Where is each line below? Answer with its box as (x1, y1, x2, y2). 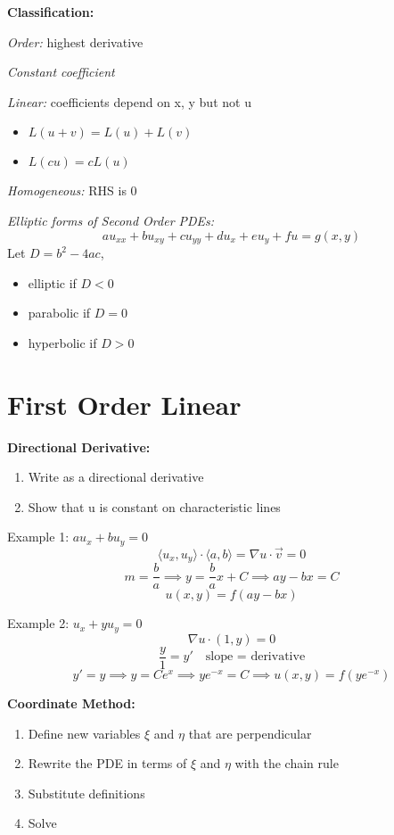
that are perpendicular (188, 723, 312, 742)
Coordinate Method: (7, 694, 135, 712)
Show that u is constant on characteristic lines (28, 497, 281, 516)
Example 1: (7, 527, 70, 546)
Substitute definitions (28, 783, 145, 802)
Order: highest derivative (7, 32, 144, 51)
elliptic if (28, 273, 77, 292)
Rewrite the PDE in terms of (28, 754, 187, 773)
